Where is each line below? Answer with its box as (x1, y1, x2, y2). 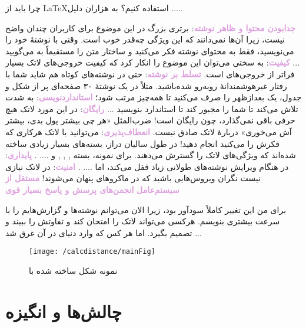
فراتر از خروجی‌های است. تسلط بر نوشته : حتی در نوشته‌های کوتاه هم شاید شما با (5, 67, 295, 80)
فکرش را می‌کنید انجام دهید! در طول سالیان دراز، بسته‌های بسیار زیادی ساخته (5, 137, 280, 149)
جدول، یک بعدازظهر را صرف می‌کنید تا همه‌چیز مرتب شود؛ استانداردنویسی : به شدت (5, 91, 302, 103)
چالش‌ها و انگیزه (5, 299, 122, 323)
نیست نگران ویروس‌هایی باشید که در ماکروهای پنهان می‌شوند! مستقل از (5, 172, 261, 184)
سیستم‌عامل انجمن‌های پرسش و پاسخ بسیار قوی (5, 183, 179, 195)
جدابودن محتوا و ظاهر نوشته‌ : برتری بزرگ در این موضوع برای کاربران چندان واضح (5, 21, 296, 34)
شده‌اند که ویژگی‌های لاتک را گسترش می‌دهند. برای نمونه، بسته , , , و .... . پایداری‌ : (5, 149, 296, 161)
